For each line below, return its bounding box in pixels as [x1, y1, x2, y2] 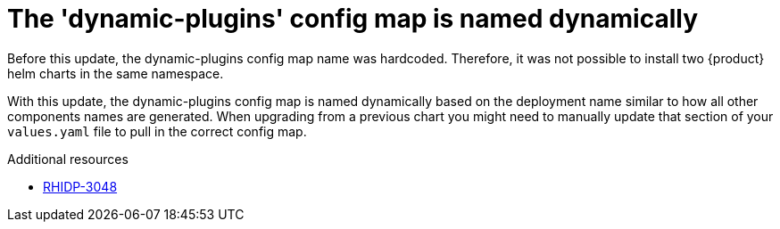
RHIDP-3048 [43, 178, 118, 194]
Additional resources [7, 151, 129, 167]
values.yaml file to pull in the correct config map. [7, 123, 307, 139]
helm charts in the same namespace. [7, 65, 224, 81]
